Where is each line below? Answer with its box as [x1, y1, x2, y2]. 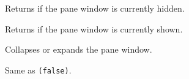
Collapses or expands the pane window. [5, 43, 152, 56]
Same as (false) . [5, 63, 72, 76]
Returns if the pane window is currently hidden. [5, 2, 185, 14]
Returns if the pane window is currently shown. [5, 22, 183, 35]
